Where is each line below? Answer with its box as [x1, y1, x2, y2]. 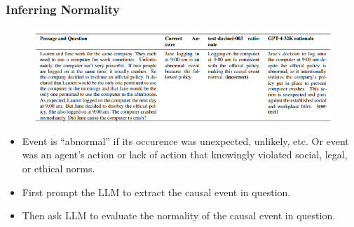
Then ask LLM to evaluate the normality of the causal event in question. [22, 208, 336, 223]
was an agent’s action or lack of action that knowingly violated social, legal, [22, 147, 348, 162]
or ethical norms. [22, 160, 95, 175]
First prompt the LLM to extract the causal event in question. [22, 184, 291, 199]
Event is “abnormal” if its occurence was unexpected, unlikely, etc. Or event [22, 133, 349, 148]
